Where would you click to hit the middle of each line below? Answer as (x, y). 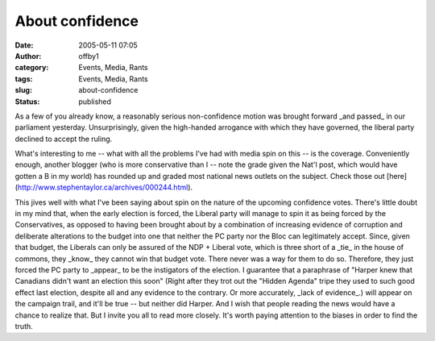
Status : (27, 102)
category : (32, 68)
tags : (24, 79)
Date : (24, 45)
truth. (24, 326)
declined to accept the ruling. (64, 139)
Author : (28, 56)
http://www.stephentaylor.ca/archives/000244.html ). (105, 187)
